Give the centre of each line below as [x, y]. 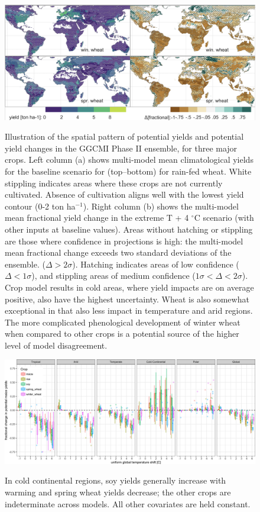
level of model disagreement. [56, 345]
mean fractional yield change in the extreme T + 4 [97, 218]
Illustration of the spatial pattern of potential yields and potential [124, 136]
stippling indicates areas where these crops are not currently [114, 183]
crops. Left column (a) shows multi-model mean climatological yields [129, 160]
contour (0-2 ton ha [40, 206]
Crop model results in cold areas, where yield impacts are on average [129, 287]
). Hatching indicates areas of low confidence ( [156, 264]
